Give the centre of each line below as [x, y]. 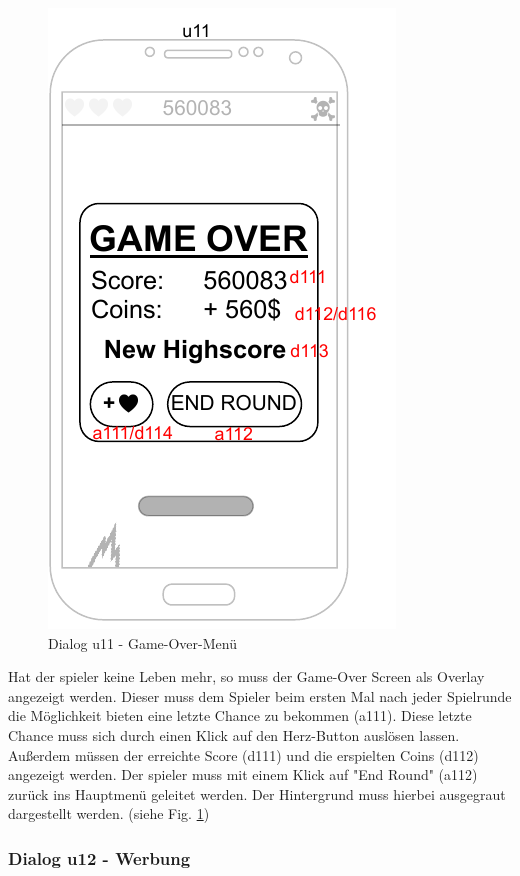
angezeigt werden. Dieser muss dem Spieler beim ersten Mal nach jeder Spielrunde [260, 695]
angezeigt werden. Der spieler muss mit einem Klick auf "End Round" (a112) [243, 774]
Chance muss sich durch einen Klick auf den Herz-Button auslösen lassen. [234, 734]
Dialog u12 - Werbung [99, 857]
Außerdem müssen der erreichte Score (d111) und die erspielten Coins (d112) [243, 754]
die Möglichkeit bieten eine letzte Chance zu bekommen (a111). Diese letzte [240, 715]
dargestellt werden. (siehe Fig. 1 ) [109, 813]
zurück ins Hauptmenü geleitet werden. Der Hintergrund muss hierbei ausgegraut [257, 793]
